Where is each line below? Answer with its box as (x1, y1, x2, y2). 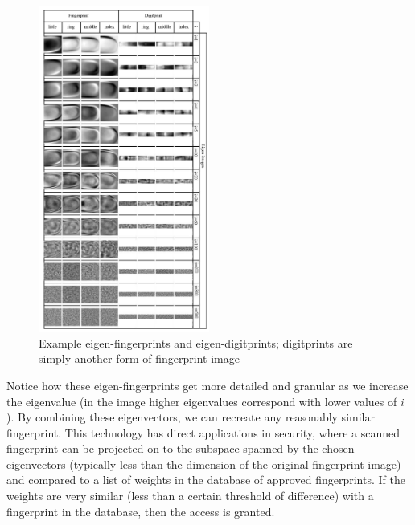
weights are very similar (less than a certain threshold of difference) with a (6, 487, 374, 504)
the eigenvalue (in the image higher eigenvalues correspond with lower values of (6, 393, 397, 409)
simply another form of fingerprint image (39, 350, 240, 367)
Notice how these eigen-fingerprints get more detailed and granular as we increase (6, 376, 409, 393)
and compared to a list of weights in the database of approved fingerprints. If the (6, 471, 405, 488)
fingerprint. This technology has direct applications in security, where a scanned (6, 424, 401, 441)
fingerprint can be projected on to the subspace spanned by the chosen (6, 440, 355, 457)
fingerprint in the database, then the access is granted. (6, 503, 275, 519)
